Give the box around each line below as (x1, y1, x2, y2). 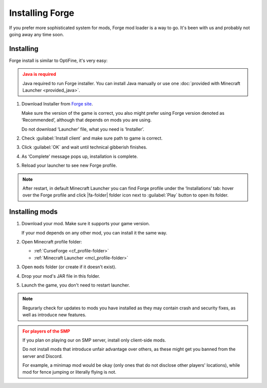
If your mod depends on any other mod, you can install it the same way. (21, 230, 168, 236)
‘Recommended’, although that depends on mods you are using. (21, 117, 152, 123)
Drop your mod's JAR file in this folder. (21, 273, 100, 279)
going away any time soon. (9, 31, 64, 37)
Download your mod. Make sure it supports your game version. (21, 221, 150, 227)
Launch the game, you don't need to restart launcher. (21, 282, 131, 288)
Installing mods (9, 208, 58, 216)
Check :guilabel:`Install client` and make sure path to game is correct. (21, 135, 163, 141)
